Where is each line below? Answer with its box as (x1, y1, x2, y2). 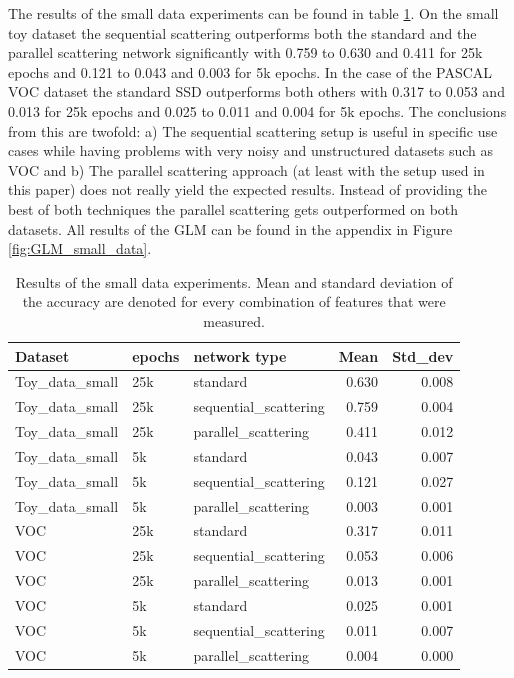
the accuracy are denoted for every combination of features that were (22, 291, 446, 312)
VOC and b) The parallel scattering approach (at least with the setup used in (8, 159, 485, 180)
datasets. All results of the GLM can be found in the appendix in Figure (8, 218, 453, 239)
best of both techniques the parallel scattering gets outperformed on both (8, 198, 459, 219)
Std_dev (392, 345, 454, 366)
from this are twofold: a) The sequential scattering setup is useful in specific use (8, 120, 498, 141)
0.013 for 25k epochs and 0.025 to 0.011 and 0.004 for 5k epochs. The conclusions (8, 100, 507, 121)
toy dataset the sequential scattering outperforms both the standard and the (8, 22, 477, 43)
